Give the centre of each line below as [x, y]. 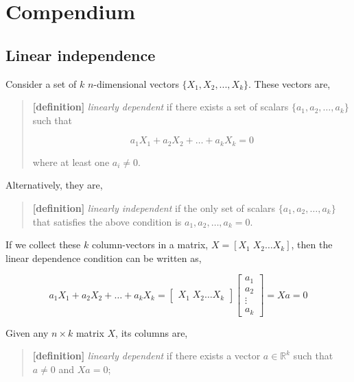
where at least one [71, 162]
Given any [27, 332]
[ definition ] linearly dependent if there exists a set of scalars [161, 107]
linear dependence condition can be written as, [104, 258]
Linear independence [81, 55]
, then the [312, 244]
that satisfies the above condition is [107, 221]
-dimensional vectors [136, 83]
